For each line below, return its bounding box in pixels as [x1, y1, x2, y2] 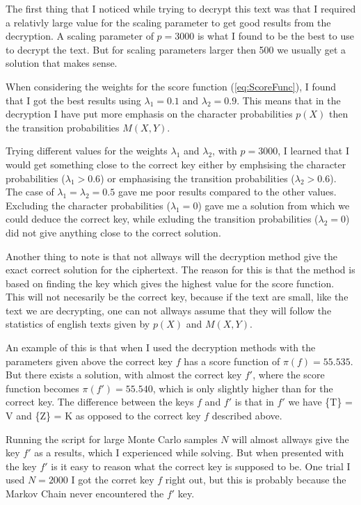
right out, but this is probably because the [165, 472, 346, 487]
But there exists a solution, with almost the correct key [6, 367, 242, 382]
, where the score [252, 367, 325, 382]
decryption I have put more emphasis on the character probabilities [6, 106, 293, 121]
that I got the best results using [6, 93, 141, 107]
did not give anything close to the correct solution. [6, 225, 221, 239]
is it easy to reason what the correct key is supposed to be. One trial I [51, 458, 351, 473]
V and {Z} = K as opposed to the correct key [6, 408, 201, 423]
